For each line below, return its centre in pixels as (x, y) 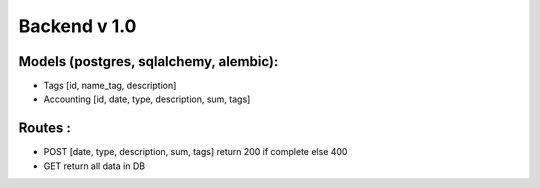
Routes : (45, 128)
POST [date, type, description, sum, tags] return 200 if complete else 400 (195, 152)
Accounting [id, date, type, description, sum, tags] (147, 99)
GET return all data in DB (94, 166)
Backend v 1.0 (77, 26)
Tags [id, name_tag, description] (110, 86)
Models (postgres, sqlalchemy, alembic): (148, 61)
